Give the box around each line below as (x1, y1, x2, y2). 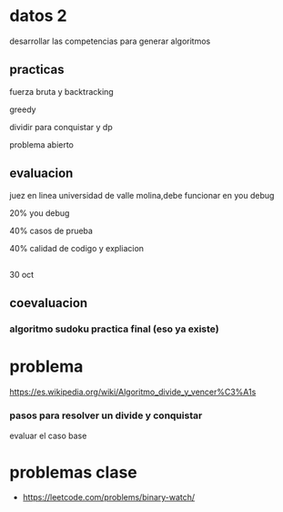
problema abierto (9, 138, 75, 150)
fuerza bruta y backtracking (9, 86, 114, 97)
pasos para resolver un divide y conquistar (9, 409, 203, 422)
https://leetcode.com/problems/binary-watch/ (22, 492, 196, 503)
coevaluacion (9, 295, 88, 311)
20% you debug (9, 207, 70, 219)
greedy (9, 104, 36, 115)
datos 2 (9, 5, 68, 26)
